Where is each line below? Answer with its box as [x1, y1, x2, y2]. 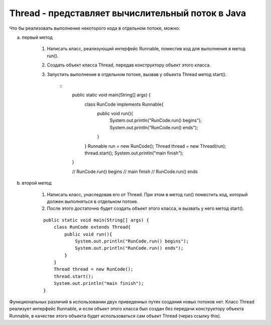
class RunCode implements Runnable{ [84, 101, 164, 107]
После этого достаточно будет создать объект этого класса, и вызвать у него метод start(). [47, 205, 244, 211]
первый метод [22, 34, 53, 40]
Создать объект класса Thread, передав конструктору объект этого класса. [47, 62, 211, 68]
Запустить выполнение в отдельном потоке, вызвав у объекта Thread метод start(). [47, 71, 227, 77]
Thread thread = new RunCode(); [53, 267, 133, 272]
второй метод [22, 180, 52, 186]
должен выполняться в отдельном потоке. [47, 198, 139, 204]
